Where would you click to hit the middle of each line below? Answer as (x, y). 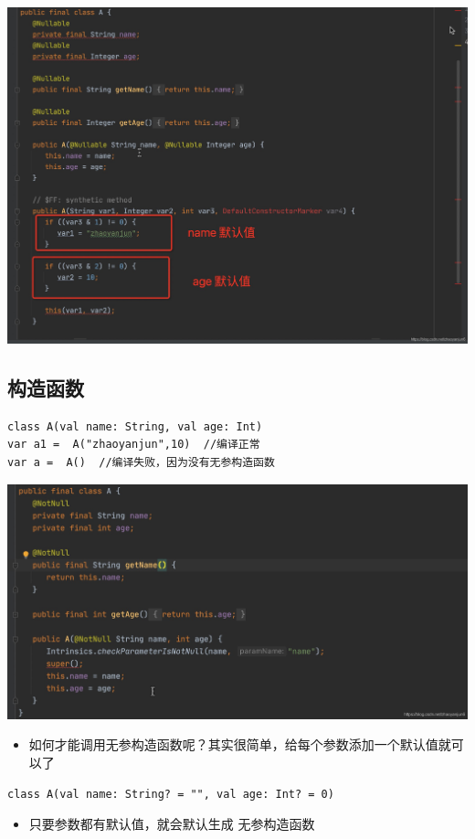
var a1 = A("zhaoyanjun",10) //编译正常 (134, 445)
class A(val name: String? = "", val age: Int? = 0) (171, 794)
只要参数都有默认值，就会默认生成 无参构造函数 (172, 824)
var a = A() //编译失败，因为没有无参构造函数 (141, 462)
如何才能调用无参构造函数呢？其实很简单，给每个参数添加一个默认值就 (240, 744)
